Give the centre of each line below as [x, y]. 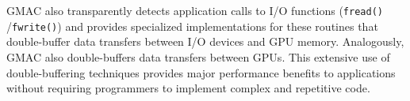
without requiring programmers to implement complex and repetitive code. [188, 88]
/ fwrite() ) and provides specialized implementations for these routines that [192, 26]
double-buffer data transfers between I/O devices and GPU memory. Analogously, [205, 41]
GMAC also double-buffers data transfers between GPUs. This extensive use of [198, 56]
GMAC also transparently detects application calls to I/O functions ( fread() [195, 10]
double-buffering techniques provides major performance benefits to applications [201, 72]
